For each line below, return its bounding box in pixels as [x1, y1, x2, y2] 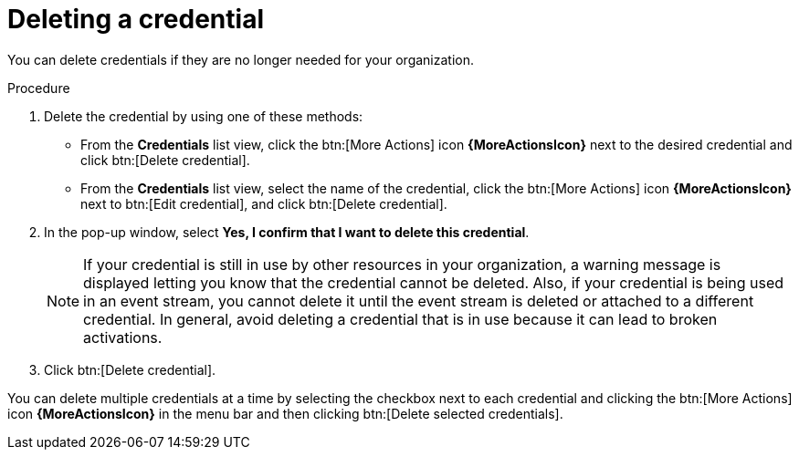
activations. [83, 327, 163, 347]
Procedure [7, 79, 70, 96]
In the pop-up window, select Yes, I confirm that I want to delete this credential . [44, 223, 530, 240]
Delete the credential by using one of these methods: [44, 108, 363, 124]
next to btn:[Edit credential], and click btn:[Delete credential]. [80, 195, 447, 212]
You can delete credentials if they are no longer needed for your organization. [7, 51, 474, 68]
